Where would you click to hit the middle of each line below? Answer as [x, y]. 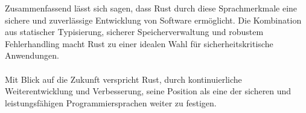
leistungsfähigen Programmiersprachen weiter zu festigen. [111, 102]
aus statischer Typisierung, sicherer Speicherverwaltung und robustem [134, 32]
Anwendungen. [32, 55]
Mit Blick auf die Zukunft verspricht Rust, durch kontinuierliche [123, 79]
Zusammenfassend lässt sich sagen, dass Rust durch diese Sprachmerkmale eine [151, 8]
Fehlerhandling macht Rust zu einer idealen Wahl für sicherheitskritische [139, 43]
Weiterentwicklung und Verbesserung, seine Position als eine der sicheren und [148, 91]
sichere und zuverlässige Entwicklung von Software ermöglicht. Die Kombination [153, 20]
